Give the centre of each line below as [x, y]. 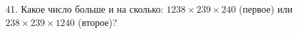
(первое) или [265, 9]
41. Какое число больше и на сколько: [85, 9]
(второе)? [97, 22]
